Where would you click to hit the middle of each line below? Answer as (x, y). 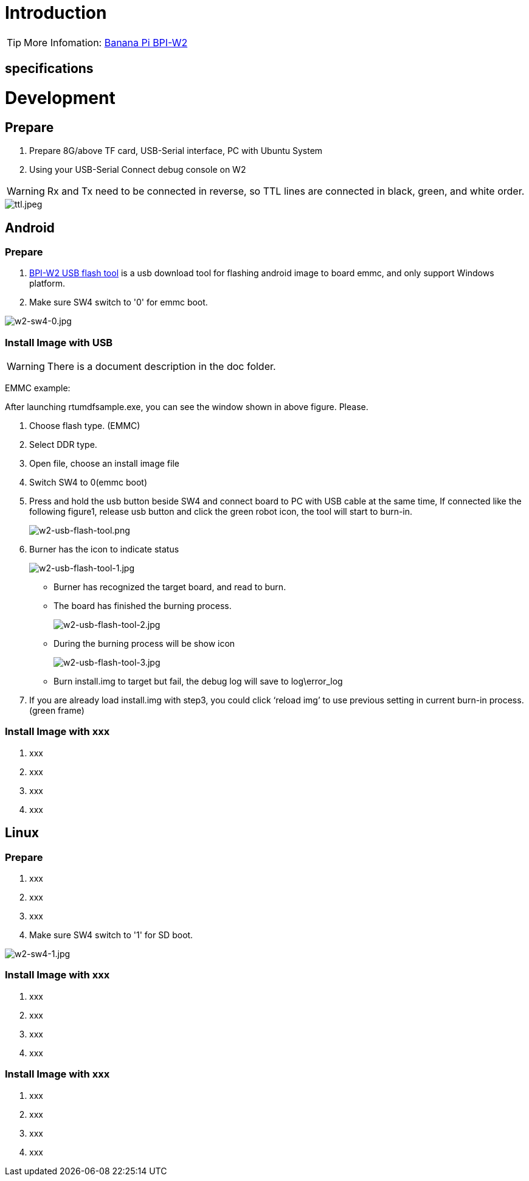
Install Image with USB (59, 342)
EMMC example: (38, 388)
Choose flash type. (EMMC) (85, 426)
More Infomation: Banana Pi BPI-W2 (106, 42)
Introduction (56, 13)
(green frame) (57, 711)
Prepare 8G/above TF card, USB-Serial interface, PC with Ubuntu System (176, 151)
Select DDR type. (63, 445)
